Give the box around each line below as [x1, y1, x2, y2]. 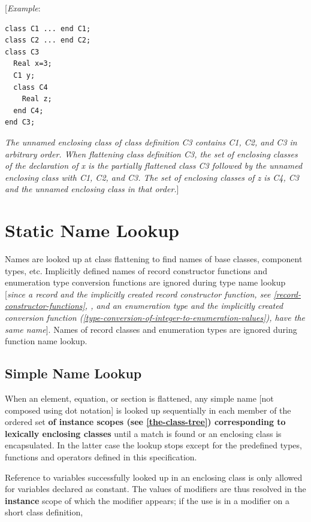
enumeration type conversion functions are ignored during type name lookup [5, 276, 286, 289]
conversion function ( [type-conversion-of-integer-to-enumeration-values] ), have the [5, 311, 305, 323]
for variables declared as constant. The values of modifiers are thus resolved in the [5, 482, 306, 495]
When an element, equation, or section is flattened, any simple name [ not [5, 391, 274, 404]
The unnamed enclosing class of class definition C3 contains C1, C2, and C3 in [5, 135, 297, 148]
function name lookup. [5, 335, 87, 347]
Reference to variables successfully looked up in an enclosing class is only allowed [5, 471, 303, 483]
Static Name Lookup [5, 218, 179, 242]
